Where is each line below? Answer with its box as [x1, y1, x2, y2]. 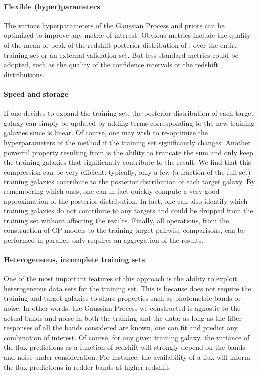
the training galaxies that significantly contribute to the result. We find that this [4, 157, 251, 167]
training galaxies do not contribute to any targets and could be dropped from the [4, 205, 253, 216]
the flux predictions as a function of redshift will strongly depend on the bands [4, 342, 245, 352]
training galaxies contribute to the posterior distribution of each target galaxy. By [4, 176, 255, 187]
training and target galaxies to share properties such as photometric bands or [4, 293, 241, 303]
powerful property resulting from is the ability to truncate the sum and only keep [4, 147, 253, 157]
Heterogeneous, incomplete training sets [4, 254, 145, 265]
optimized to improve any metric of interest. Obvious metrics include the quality [4, 30, 251, 40]
